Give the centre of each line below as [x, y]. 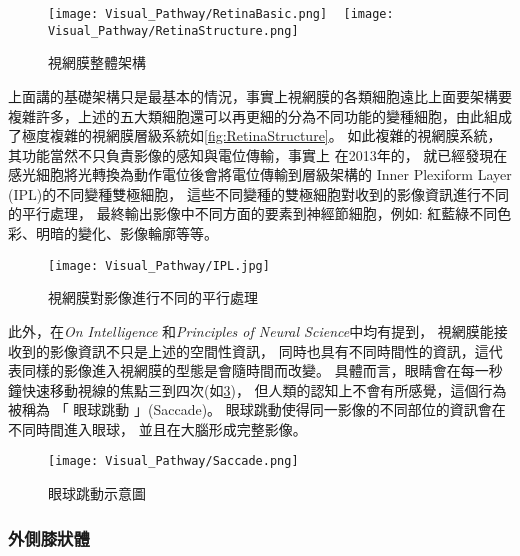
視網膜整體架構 [97, 62]
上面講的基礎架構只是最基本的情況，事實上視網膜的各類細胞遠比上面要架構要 [260, 95]
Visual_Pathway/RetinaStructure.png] [173, 30]
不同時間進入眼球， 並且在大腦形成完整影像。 [157, 428]
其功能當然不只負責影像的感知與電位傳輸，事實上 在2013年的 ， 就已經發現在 [258, 154]
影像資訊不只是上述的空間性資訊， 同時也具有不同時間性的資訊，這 [269, 350]
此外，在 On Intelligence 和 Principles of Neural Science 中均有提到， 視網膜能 [251, 330]
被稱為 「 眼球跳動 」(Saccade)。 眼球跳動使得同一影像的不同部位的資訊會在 [257, 409]
